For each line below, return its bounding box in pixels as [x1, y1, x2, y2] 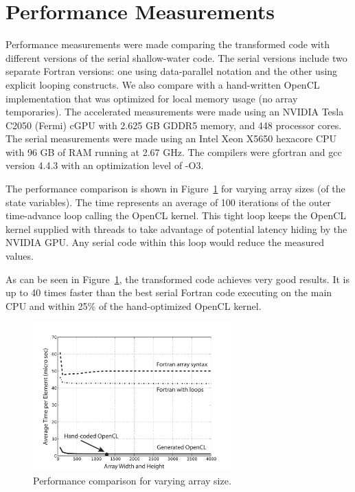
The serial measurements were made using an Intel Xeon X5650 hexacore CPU [5, 131, 337, 146]
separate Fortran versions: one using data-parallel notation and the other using [5, 64, 338, 78]
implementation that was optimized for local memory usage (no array [5, 91, 298, 105]
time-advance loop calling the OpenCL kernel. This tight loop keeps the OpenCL [5, 208, 347, 223]
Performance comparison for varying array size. [33, 473, 231, 487]
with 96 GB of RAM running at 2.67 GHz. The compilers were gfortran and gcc [5, 144, 342, 159]
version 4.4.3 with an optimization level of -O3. [5, 158, 204, 172]
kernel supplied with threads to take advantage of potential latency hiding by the [5, 221, 347, 236]
